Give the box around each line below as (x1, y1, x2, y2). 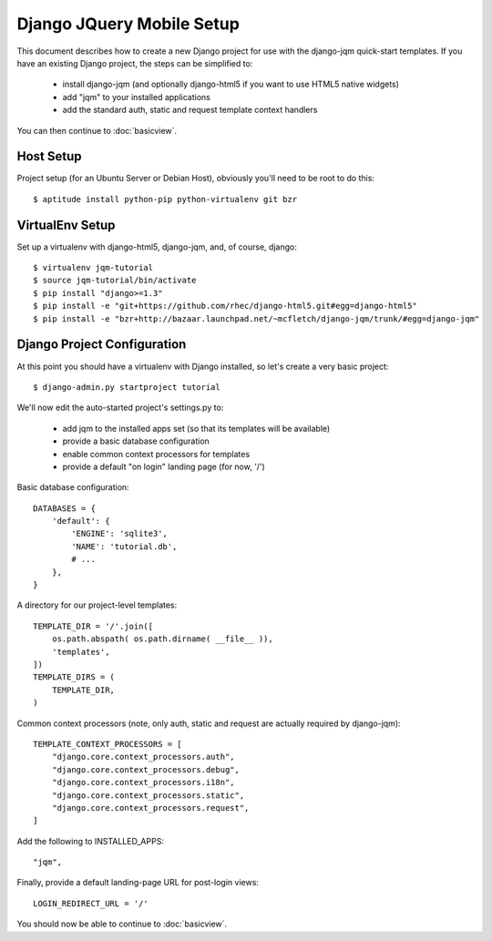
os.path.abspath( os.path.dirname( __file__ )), (51, 634, 273, 644)
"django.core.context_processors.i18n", (51, 777, 236, 788)
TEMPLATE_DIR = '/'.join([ (33, 620, 154, 631)
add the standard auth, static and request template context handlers (62, 105, 318, 116)
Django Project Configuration (16, 337, 187, 353)
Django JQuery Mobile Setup (16, 14, 241, 34)
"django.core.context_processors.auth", (51, 752, 236, 762)
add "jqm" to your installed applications (62, 91, 211, 102)
